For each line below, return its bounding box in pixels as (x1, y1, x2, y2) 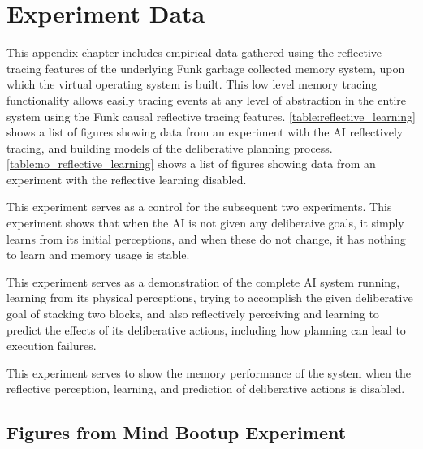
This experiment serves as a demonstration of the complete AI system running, (6, 273, 400, 290)
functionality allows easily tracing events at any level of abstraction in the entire (6, 91, 406, 108)
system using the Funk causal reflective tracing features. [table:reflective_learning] (6, 107, 417, 124)
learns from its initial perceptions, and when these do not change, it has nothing (6, 230, 406, 247)
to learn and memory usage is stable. (6, 246, 190, 263)
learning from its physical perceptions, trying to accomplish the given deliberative (6, 289, 413, 306)
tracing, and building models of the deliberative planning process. (6, 139, 333, 156)
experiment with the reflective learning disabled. (6, 171, 247, 188)
